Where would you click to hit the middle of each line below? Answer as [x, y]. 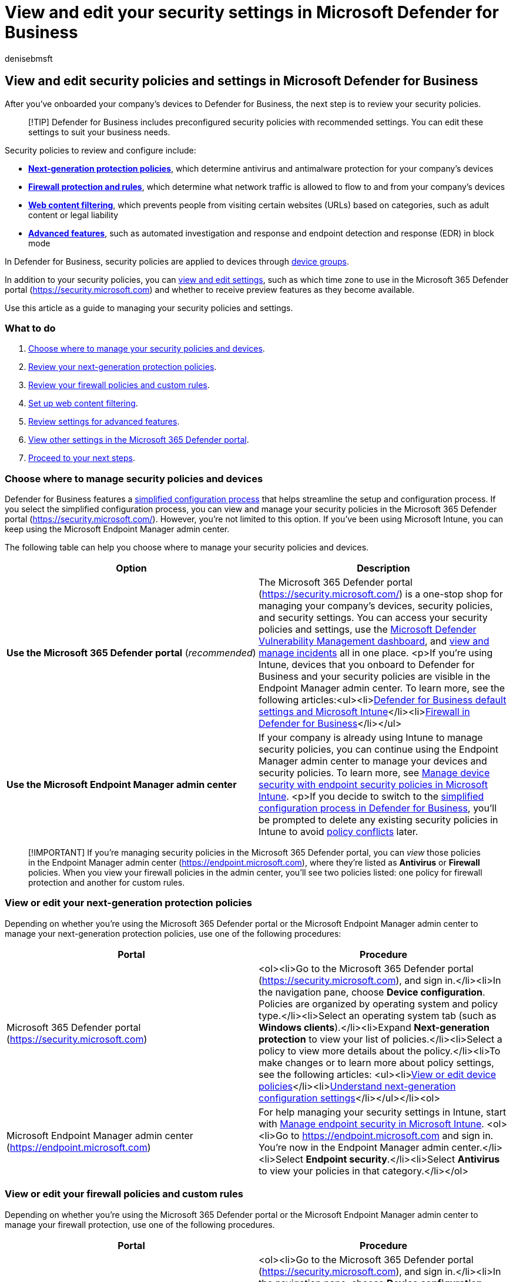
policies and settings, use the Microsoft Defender [368, 630]
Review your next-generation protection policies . [123, 367]
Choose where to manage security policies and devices [134, 478]
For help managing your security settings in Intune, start [383, 1112]
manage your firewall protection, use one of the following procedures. [140, 1224]
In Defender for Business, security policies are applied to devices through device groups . [177, 261]
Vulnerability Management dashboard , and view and [374, 641]
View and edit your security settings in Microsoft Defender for [252, 12]
